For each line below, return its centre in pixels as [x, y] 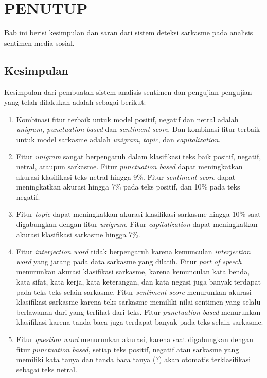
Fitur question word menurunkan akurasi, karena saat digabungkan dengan [135, 339]
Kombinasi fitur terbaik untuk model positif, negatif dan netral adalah [127, 119]
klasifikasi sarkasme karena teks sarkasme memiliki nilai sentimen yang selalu [138, 302]
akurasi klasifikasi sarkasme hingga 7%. [78, 234]
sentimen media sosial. [39, 42]
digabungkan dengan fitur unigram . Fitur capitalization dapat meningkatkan [137, 224]
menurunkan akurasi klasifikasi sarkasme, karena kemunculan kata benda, [133, 271]
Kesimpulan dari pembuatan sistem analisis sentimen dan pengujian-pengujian [128, 92]
